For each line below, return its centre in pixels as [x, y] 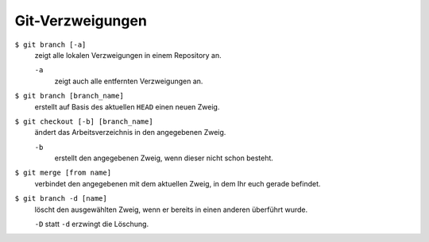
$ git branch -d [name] [61, 199]
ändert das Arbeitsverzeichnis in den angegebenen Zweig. [130, 133]
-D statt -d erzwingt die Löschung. [92, 224]
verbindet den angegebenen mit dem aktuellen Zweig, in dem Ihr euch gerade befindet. [178, 183]
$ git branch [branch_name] [70, 96]
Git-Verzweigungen [81, 21]
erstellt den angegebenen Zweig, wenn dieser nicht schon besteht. [164, 158]
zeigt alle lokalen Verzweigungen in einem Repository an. [128, 55]
